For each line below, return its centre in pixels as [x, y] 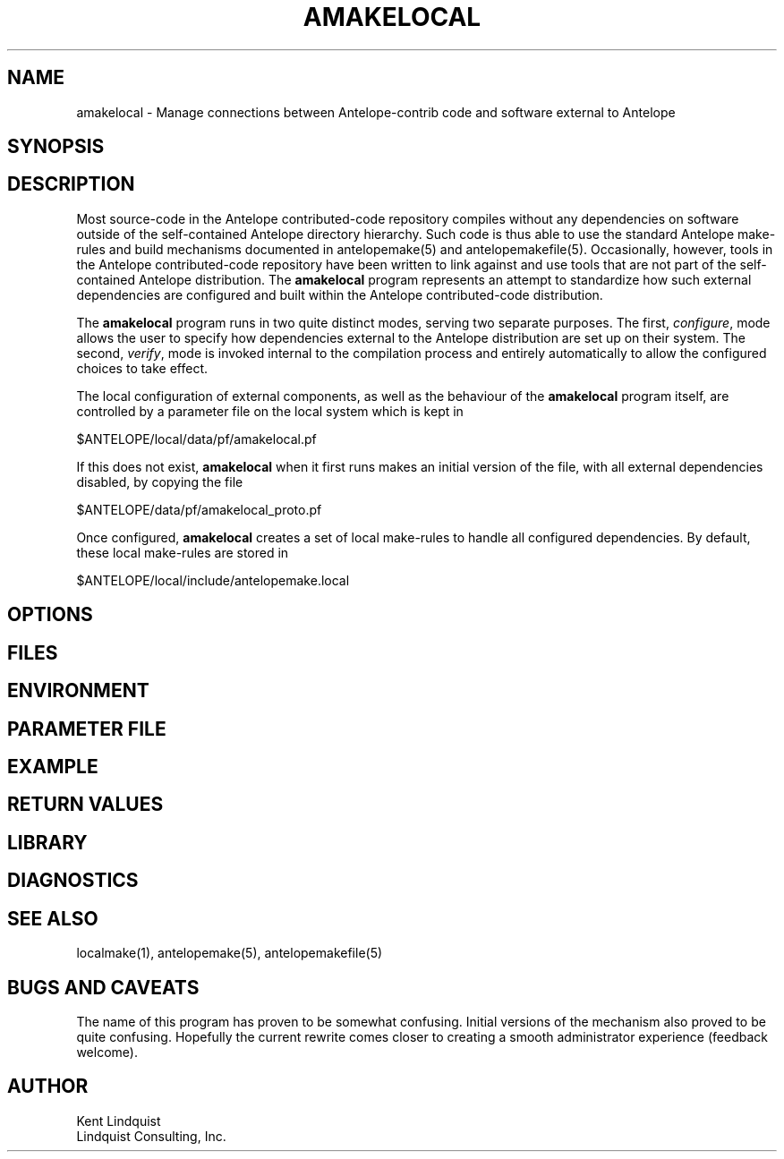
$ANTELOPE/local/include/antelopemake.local [213, 580]
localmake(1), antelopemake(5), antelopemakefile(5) [230, 953]
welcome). [107, 1052]
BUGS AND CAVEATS [103, 987]
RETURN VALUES [85, 805]
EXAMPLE [53, 766]
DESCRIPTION [71, 184]
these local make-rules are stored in [183, 552]
